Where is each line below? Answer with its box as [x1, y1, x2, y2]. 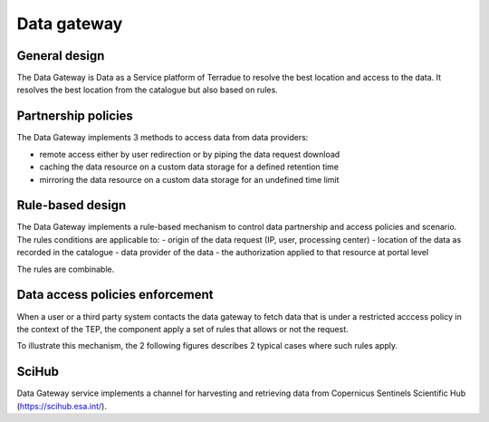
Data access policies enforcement [16, 287, 214, 302]
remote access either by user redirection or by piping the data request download [39, 149, 340, 159]
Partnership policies [16, 109, 133, 124]
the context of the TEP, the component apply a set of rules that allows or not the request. [16, 323, 349, 334]
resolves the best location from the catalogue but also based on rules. [16, 84, 278, 95]
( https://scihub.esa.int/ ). [16, 400, 108, 411]
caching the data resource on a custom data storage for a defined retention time [39, 161, 340, 172]
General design [16, 48, 105, 63]
